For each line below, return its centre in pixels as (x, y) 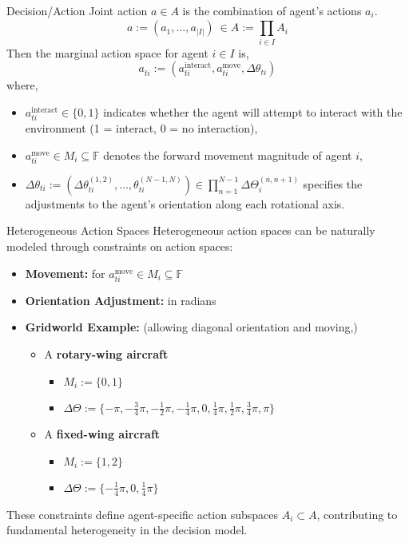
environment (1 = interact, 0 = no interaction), (141, 128)
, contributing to (357, 514)
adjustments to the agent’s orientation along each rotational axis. (185, 203)
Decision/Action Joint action (77, 10)
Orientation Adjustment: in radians (121, 300)
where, (22, 85)
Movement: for (65, 273)
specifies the (333, 183)
